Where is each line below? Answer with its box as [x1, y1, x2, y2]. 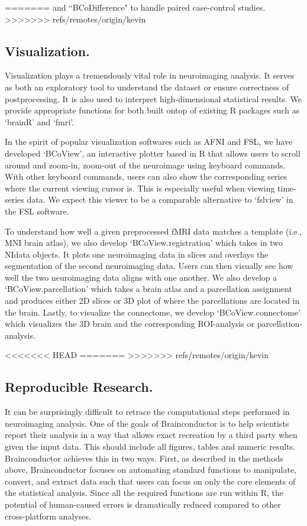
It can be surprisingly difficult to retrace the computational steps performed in [5, 405, 290, 418]
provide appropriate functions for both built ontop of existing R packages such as [5, 104, 300, 116]
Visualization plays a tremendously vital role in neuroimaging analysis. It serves [5, 69, 295, 82]
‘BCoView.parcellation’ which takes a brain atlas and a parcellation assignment [5, 283, 292, 295]
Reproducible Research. [5, 378, 153, 396]
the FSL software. [5, 204, 69, 217]
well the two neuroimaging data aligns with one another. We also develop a [5, 271, 277, 283]
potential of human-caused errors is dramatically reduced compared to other [5, 498, 281, 510]
